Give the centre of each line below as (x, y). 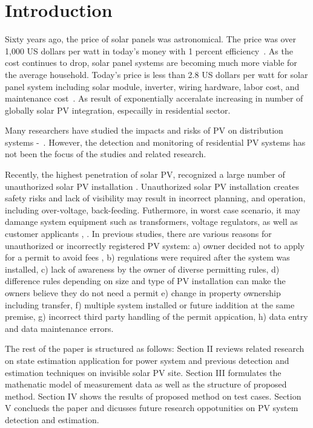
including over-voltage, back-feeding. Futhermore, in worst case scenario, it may (153, 209)
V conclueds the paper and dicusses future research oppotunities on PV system (152, 408)
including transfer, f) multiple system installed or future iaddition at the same (150, 304)
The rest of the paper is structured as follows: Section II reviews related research (155, 349)
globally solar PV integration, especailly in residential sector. (118, 110)
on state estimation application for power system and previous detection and (147, 360)
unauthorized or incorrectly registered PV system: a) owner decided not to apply (155, 245)
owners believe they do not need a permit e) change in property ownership (143, 293)
